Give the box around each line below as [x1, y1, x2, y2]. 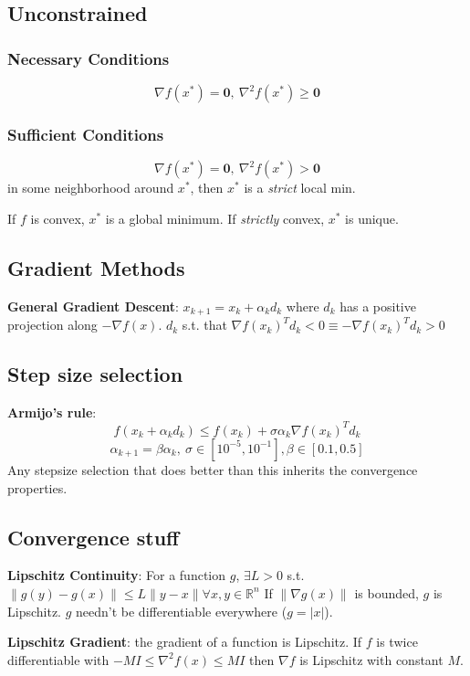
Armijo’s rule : [7, 402, 97, 421]
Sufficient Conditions [7, 122, 164, 145]
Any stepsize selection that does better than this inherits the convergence [7, 459, 418, 479]
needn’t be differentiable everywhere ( [76, 601, 287, 620]
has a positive [339, 296, 416, 315]
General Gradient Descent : [7, 296, 179, 315]
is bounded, [354, 583, 419, 602]
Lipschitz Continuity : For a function [7, 565, 226, 585]
